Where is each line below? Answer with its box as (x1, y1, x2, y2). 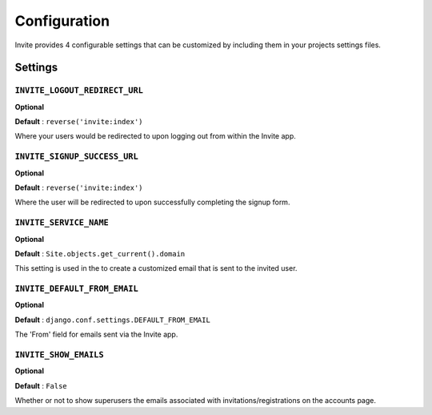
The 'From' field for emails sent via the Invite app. (14, 329, 178, 340)
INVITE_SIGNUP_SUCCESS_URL (14, 151, 139, 162)
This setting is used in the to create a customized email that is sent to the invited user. (14, 264, 298, 273)
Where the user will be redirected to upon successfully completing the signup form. (14, 197, 290, 207)
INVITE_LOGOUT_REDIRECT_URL (14, 85, 144, 96)
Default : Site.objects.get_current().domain (14, 248, 186, 258)
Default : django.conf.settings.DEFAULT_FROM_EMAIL (14, 315, 211, 324)
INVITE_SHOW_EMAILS (14, 349, 104, 361)
